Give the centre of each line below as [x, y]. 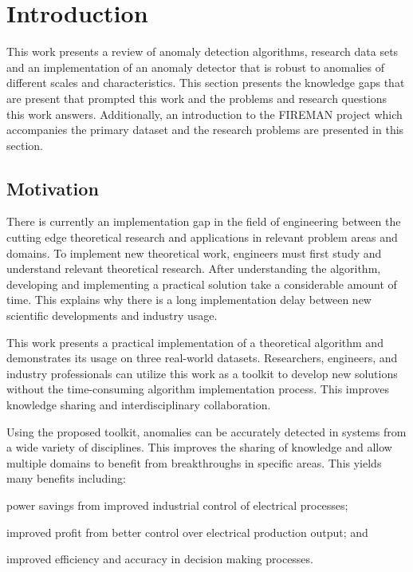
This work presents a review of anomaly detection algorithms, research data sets [203, 51]
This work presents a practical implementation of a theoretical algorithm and [195, 342]
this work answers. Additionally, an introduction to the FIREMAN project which [205, 114]
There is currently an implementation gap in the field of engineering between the [204, 221]
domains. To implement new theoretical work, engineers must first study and [194, 252]
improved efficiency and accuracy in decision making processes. [160, 559]
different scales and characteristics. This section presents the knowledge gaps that [206, 83]
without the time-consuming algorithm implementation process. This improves [198, 389]
